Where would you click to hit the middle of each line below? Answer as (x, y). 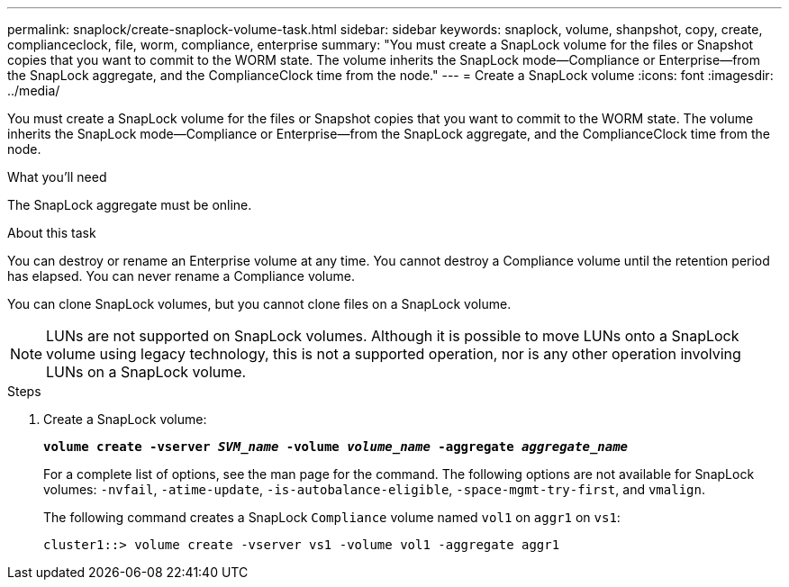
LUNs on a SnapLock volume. (146, 372)
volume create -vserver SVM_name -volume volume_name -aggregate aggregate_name (336, 447)
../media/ (34, 90)
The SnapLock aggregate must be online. (130, 205)
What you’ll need (57, 177)
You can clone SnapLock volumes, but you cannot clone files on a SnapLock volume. (259, 304)
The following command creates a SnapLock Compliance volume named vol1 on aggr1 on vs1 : (332, 517)
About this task (52, 233)
